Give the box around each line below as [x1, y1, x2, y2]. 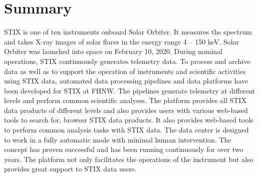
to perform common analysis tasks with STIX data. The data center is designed [4, 124, 249, 135]
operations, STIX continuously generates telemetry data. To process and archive [4, 55, 250, 66]
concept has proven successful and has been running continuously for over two [4, 144, 243, 154]
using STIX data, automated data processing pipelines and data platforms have [4, 75, 248, 86]
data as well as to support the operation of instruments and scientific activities [4, 65, 246, 76]
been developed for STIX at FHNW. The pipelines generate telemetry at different [4, 85, 255, 95]
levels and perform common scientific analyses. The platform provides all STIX [4, 95, 246, 105]
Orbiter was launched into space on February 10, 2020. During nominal [4, 46, 222, 56]
